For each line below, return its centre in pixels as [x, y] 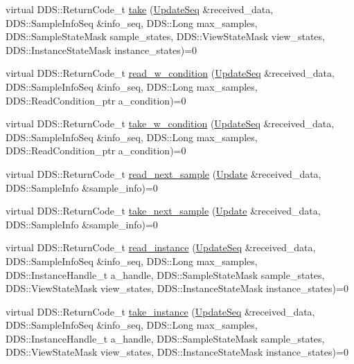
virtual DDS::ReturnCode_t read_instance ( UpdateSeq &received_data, [161, 247]
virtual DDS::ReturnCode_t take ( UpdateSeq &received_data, [140, 9]
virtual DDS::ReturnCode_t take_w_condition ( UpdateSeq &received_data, [170, 124]
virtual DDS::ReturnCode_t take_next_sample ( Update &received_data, [163, 211]
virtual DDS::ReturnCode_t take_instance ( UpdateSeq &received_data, [160, 311]
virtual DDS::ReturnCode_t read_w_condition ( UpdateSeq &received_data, [170, 73]
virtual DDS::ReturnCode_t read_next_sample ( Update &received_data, [163, 173]
